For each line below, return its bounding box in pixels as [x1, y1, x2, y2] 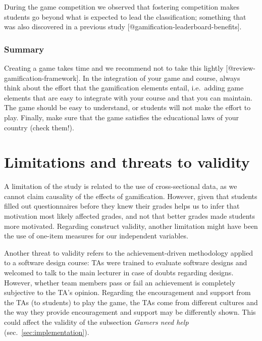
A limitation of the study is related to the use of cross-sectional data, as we [4, 181, 237, 191]
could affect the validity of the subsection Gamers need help [4, 317, 189, 327]
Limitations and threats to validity [4, 152, 250, 172]
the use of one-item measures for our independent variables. [4, 230, 188, 241]
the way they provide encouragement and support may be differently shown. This [4, 307, 256, 317]
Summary [4, 42, 44, 55]
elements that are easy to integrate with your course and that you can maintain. [4, 92, 252, 103]
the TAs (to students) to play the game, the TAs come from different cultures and [4, 297, 258, 307]
